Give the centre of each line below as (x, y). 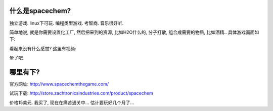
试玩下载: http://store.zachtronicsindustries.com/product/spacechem (81, 93)
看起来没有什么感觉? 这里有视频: (43, 48)
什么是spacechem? (40, 11)
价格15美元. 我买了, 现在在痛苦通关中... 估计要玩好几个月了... (72, 102)
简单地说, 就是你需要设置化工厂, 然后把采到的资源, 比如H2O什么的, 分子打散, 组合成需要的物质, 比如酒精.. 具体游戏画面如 (134, 32)
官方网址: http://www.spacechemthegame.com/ (59, 84)
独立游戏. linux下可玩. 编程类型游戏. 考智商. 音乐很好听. (66, 23)
